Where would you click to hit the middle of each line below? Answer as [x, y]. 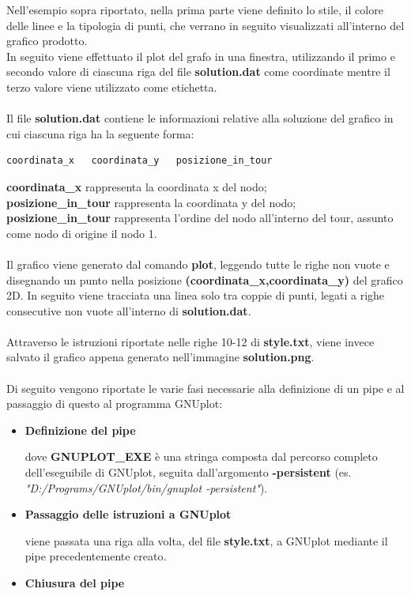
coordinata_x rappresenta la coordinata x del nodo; [137, 186]
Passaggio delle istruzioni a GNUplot [128, 514]
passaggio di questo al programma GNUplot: [115, 404]
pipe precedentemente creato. [96, 556]
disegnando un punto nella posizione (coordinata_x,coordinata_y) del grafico [205, 279]
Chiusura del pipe [75, 583]
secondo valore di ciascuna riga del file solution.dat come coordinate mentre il [198, 72]
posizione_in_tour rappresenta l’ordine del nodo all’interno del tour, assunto [200, 218]
